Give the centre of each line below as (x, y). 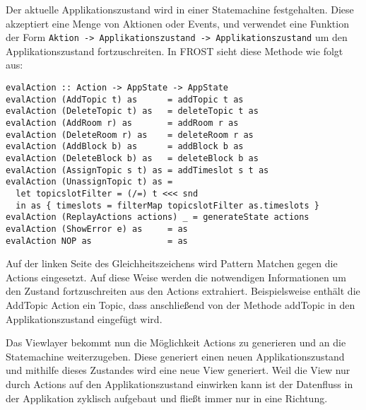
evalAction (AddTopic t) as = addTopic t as (125, 99)
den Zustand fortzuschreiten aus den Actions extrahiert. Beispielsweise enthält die (183, 291)
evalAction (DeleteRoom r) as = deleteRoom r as (130, 135)
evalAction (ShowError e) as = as (97, 229)
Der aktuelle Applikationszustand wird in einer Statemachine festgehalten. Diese (180, 9)
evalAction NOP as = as (97, 241)
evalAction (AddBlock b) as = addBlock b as (125, 147)
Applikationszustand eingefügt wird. (84, 318)
